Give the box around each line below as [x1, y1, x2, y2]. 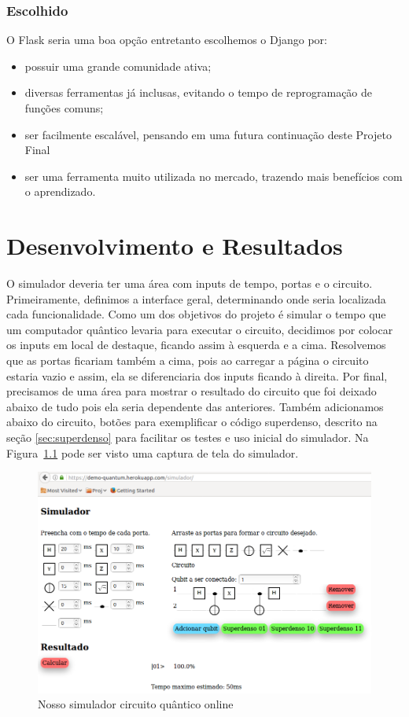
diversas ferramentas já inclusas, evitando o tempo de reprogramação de [24, 84, 373, 101]
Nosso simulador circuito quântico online [38, 696, 234, 712]
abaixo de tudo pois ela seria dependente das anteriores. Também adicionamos [6, 398, 384, 414]
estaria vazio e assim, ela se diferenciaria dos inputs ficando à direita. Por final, [6, 367, 388, 384]
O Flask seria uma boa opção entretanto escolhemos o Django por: [6, 31, 327, 48]
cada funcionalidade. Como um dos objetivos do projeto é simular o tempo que [6, 306, 386, 322]
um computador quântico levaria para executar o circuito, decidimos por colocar [6, 321, 393, 337]
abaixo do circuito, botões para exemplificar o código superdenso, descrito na [6, 414, 378, 430]
